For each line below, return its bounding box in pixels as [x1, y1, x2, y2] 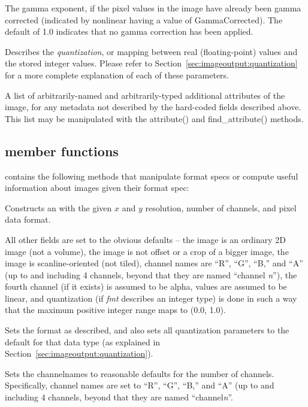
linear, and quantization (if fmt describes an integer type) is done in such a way [5, 291, 297, 304]
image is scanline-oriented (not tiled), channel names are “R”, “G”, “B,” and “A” [5, 257, 303, 269]
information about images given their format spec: [5, 181, 189, 194]
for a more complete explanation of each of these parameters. [5, 68, 229, 81]
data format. [5, 213, 51, 226]
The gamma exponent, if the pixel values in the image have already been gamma [5, 2, 301, 14]
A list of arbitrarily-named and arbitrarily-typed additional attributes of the [5, 89, 285, 101]
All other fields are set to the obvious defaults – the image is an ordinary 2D [5, 233, 286, 245]
